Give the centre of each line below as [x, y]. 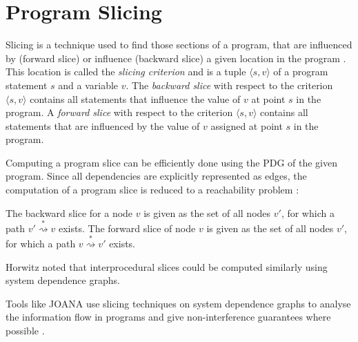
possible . [25, 330]
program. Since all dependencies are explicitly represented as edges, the [156, 176]
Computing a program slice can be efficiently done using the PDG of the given [171, 162]
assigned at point [247, 125]
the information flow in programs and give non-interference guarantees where [168, 317]
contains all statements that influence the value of [135, 98]
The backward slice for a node [69, 212]
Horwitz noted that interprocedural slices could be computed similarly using [167, 266]
